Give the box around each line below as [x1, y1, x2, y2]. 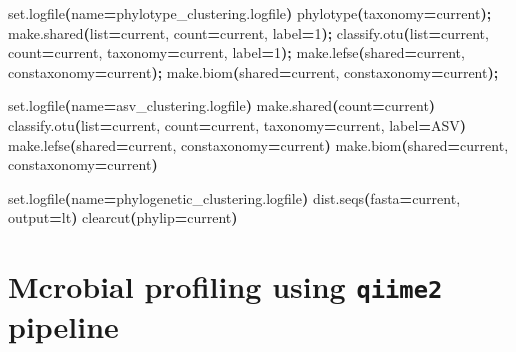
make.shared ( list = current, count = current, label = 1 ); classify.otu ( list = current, [8, 22, 489, 43]
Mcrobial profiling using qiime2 [8, 266, 443, 307]
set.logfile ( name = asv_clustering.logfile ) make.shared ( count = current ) [8, 95, 436, 116]
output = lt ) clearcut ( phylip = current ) [8, 207, 238, 228]
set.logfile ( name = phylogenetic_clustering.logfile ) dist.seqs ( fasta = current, [8, 187, 461, 208]
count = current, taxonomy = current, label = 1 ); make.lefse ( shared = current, [8, 42, 465, 63]
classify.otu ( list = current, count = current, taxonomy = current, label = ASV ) [8, 114, 466, 135]
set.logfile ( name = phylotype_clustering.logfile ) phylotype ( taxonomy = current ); [8, 3, 492, 23]
